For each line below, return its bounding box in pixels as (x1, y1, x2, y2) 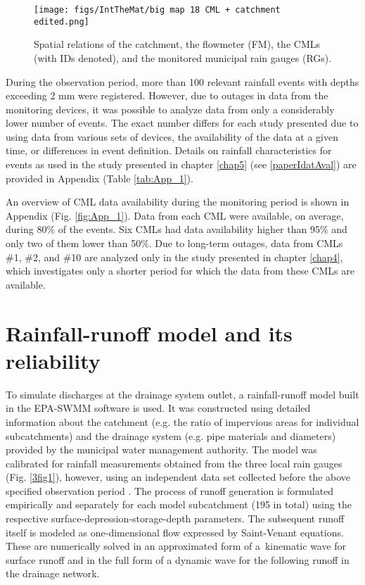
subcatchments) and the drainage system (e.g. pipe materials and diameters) (6, 428, 336, 443)
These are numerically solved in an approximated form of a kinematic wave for (6, 539, 347, 553)
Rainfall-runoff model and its (6, 318, 293, 347)
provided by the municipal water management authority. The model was (6, 442, 317, 457)
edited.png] (34, 16, 89, 27)
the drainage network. (6, 566, 100, 581)
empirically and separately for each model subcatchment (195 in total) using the (6, 497, 352, 512)
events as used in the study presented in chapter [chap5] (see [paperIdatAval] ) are (6, 157, 357, 172)
